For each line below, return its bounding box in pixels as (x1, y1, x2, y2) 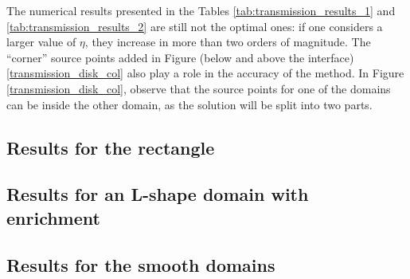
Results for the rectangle (6, 135, 215, 159)
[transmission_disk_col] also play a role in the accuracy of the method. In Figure (6, 65, 404, 81)
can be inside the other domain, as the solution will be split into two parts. (6, 96, 373, 112)
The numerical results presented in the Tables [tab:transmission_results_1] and (6, 2, 396, 18)
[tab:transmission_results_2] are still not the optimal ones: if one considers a (6, 18, 383, 34)
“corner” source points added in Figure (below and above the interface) (6, 49, 354, 65)
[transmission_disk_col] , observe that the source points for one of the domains (6, 80, 391, 96)
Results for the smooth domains (6, 252, 275, 277)
